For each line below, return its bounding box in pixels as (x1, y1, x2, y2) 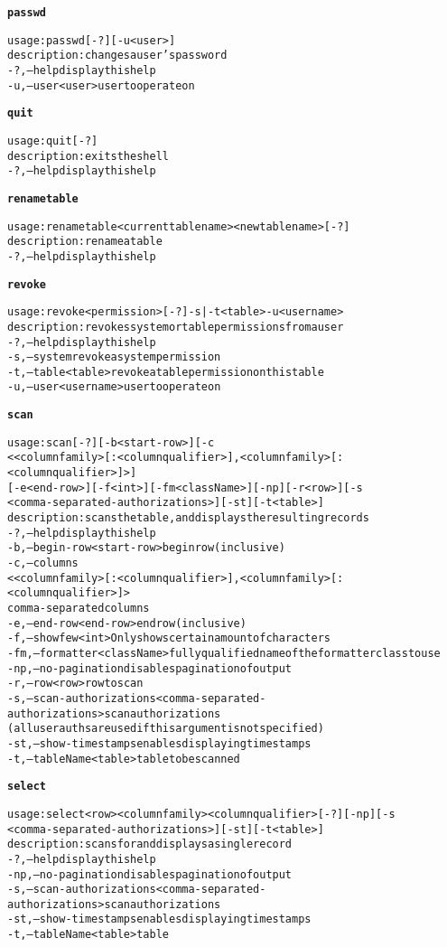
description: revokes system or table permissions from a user (7, 320, 344, 333)
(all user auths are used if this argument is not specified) (7, 722, 324, 736)
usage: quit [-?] (7, 134, 98, 147)
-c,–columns (7, 557, 79, 570)
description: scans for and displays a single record (7, 838, 293, 851)
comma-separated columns (7, 602, 150, 614)
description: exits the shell (7, 149, 169, 163)
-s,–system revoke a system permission (7, 351, 221, 364)
